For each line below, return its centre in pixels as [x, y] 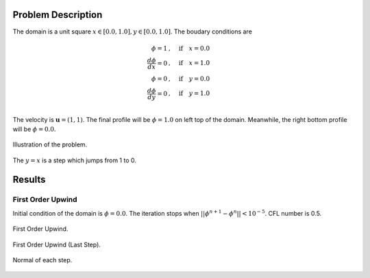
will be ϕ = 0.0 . [34, 129]
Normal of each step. [42, 260]
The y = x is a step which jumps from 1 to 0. [75, 160]
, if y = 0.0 [189, 78]
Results [29, 180]
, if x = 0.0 [189, 48]
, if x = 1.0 [189, 63]
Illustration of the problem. [50, 144]
